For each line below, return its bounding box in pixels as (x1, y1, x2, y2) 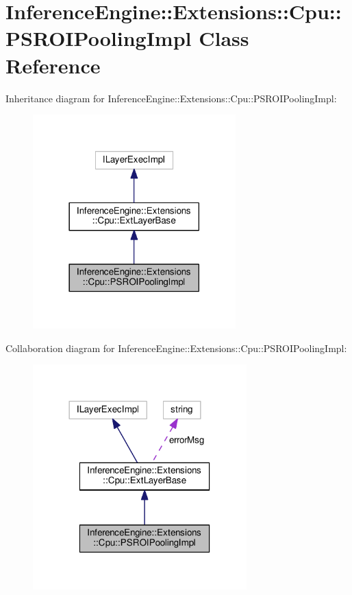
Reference (5, 51, 101, 79)
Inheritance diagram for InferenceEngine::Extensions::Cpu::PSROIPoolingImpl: (5, 91, 337, 105)
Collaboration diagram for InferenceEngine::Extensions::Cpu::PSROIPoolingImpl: (5, 340, 347, 355)
